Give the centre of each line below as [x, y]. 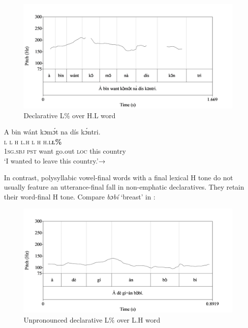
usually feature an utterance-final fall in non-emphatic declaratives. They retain [124, 187]
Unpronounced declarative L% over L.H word [92, 319]
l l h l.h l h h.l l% [33, 141]
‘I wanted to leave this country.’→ [55, 160]
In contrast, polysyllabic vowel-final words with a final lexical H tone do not [119, 177]
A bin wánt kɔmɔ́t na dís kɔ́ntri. [52, 132]
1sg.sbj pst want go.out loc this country [65, 151]
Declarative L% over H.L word [70, 115]
